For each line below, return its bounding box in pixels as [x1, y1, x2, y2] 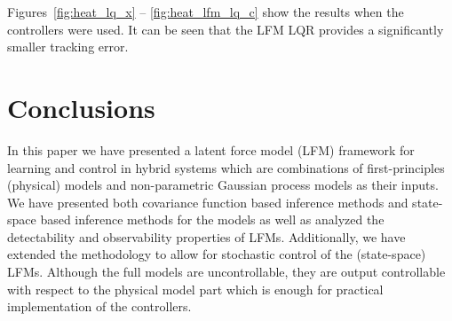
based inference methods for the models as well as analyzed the [40, 210, 385, 229]
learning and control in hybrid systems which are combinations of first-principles [7, 158, 445, 176]
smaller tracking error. [7, 37, 129, 56]
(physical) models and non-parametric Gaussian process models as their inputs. [7, 176, 439, 194]
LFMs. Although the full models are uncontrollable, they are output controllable [7, 262, 446, 281]
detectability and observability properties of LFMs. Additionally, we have [7, 227, 406, 246]
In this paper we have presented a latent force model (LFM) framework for [7, 140, 415, 159]
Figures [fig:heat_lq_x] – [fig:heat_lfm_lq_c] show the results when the [7, 3, 404, 20]
